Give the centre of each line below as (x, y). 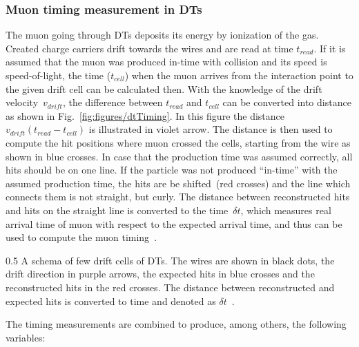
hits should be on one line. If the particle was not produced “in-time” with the (172, 170)
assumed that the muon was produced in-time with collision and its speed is (166, 62)
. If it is (330, 48)
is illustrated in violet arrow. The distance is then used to (211, 129)
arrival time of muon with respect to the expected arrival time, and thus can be (174, 223)
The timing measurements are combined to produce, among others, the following (176, 324)
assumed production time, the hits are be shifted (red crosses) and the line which (178, 183)
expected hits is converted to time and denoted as (111, 301)
